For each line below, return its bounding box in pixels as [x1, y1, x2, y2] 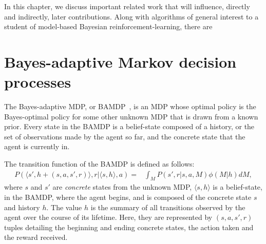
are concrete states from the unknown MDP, [52, 181, 192, 192]
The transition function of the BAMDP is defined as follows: [4, 158, 195, 169]
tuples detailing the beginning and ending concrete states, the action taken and [4, 221, 254, 232]
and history [4, 201, 40, 212]
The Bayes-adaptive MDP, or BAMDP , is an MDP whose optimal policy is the [4, 101, 256, 112]
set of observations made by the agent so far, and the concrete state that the [4, 131, 245, 141]
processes [4, 71, 71, 92]
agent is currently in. [4, 141, 70, 152]
